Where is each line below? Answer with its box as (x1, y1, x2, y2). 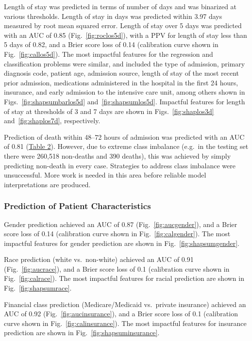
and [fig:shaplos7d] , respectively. (4, 115, 101, 126)
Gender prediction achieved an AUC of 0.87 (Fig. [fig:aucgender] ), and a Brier (4, 219, 237, 229)
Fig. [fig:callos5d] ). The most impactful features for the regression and (4, 49, 213, 59)
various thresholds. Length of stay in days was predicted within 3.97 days (4, 11, 222, 21)
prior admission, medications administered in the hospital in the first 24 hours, (4, 77, 238, 87)
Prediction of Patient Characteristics (4, 200, 151, 212)
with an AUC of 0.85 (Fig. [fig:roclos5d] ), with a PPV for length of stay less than (4, 30, 247, 40)
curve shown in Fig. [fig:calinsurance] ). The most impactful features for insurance (4, 318, 247, 328)
